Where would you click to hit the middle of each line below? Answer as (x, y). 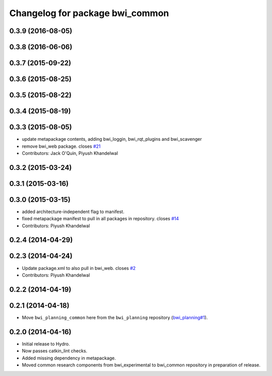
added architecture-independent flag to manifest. (73, 212)
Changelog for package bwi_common (89, 13)
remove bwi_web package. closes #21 (61, 146)
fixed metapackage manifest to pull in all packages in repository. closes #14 (100, 219)
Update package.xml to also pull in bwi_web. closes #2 (79, 268)
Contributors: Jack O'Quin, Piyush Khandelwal (70, 153)
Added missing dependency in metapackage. (69, 358)
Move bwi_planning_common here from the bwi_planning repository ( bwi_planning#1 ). (115, 317)
